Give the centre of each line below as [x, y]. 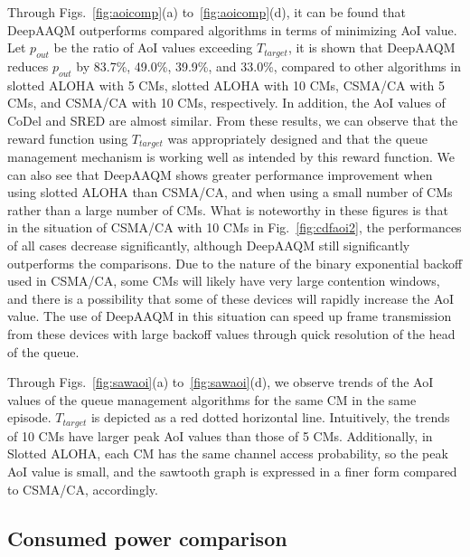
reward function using [68, 138]
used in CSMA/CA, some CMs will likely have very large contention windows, [224, 281]
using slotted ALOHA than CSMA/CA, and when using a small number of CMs [230, 192]
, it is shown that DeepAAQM [371, 47]
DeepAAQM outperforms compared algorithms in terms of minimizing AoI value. [232, 29]
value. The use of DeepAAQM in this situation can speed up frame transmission [230, 316]
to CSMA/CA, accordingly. [83, 489]
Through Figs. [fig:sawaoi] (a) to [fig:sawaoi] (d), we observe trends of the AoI [221, 382]
